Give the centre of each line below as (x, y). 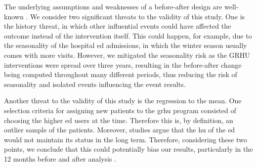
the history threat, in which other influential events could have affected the (118, 26)
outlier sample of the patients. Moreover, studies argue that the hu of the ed (120, 130)
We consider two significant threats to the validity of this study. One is (137, 16)
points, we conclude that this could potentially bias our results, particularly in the (128, 149)
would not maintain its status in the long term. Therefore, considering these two (126, 139)
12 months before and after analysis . (60, 158)
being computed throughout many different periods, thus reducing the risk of (121, 74)
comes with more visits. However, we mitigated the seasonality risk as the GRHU (127, 55)
